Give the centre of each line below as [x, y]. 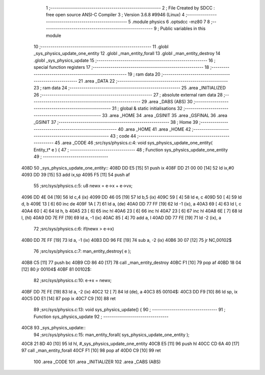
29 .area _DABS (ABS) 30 [167, 102]
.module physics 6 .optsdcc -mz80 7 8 [171, 22]
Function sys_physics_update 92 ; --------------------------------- [101, 317]
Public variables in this [183, 29]
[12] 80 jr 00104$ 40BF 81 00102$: [56, 269]
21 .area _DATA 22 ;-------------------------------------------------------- [153, 81]
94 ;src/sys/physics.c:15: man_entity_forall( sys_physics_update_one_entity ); [112, 335]
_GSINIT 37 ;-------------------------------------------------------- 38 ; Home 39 [116, 122]
